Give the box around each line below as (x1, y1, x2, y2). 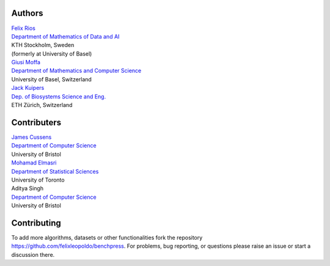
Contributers (11, 117, 62, 128)
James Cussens (11, 133, 52, 141)
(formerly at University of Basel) (11, 50, 92, 57)
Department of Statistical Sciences (11, 168, 99, 175)
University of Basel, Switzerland (11, 75, 92, 83)
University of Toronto (11, 176, 65, 183)
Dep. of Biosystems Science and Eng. (11, 92, 106, 100)
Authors (11, 8, 43, 18)
